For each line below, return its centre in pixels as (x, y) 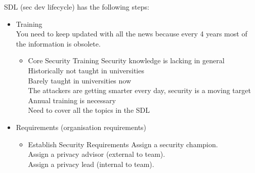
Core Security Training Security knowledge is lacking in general (126, 60)
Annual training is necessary (72, 100)
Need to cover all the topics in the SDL (89, 110)
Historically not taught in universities (86, 70)
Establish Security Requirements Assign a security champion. (123, 144)
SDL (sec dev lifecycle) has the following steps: (77, 7)
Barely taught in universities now (80, 80)
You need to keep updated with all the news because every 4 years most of (132, 34)
